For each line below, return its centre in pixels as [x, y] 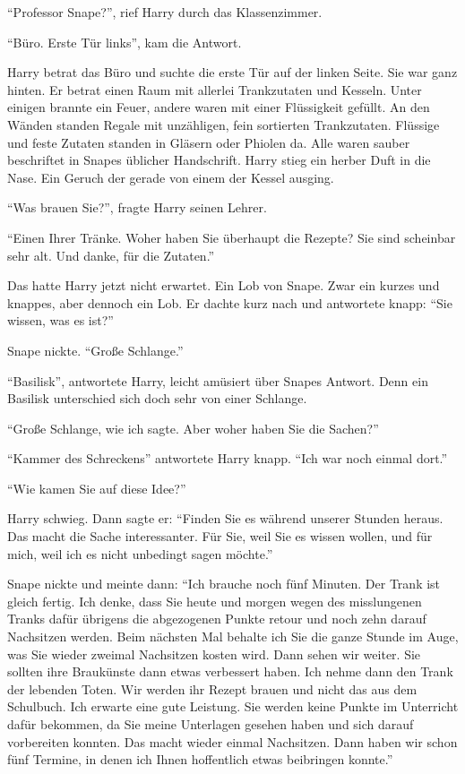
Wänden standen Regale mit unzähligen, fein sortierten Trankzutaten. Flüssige [224, 124]
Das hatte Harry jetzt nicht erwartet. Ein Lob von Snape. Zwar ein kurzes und [224, 285]
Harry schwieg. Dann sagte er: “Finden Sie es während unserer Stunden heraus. [225, 518]
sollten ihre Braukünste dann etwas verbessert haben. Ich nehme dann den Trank [230, 671]
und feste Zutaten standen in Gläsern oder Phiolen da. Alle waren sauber [209, 142]
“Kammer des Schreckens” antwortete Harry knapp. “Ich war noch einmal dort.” [228, 458]
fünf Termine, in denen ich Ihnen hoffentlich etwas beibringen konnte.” [200, 759]
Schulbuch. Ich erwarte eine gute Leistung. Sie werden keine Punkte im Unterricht [233, 706]
